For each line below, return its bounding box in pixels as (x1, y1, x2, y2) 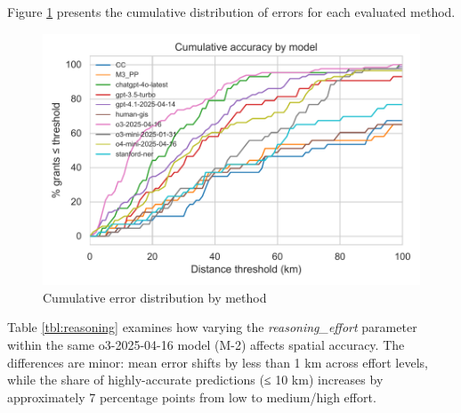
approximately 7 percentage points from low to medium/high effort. (7, 387, 376, 406)
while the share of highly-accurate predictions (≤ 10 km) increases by (7, 370, 384, 389)
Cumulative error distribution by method (43, 287, 267, 306)
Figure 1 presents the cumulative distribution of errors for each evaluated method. (7, 3, 456, 20)
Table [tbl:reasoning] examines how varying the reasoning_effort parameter (7, 318, 417, 336)
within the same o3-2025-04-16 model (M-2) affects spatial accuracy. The (7, 336, 405, 354)
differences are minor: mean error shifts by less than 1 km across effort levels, (7, 352, 428, 371)
